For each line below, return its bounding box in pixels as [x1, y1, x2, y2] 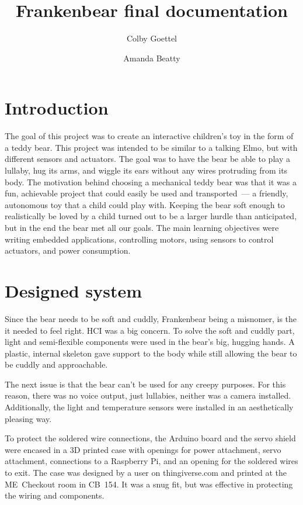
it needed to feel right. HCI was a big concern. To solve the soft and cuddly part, [5, 324, 295, 336]
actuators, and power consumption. [5, 244, 131, 257]
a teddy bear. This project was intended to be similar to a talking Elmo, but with [5, 141, 298, 153]
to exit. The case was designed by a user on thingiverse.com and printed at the [5, 466, 287, 479]
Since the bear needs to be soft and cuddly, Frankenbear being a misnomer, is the [5, 312, 297, 324]
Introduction [5, 96, 109, 120]
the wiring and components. [5, 489, 105, 501]
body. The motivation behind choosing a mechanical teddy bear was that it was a [5, 175, 297, 188]
